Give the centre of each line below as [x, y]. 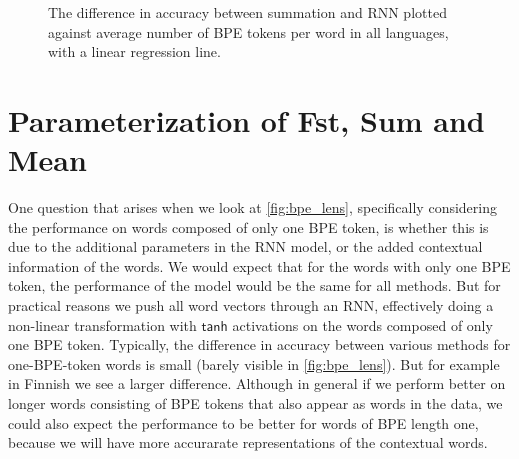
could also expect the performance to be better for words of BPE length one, [243, 422]
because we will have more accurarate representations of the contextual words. [248, 442]
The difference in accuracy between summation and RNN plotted [247, 12]
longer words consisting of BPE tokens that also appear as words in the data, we [255, 403]
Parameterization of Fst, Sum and [246, 119]
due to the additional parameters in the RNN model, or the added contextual [245, 246]
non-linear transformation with [102, 324]
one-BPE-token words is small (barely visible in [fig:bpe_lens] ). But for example [254, 363]
